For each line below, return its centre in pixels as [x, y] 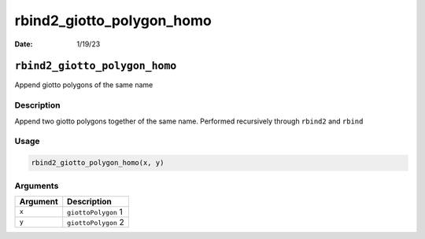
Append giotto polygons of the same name [84, 85]
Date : [24, 44]
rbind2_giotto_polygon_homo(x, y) [98, 163]
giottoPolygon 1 [95, 211]
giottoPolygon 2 [96, 222]
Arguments [37, 186]
